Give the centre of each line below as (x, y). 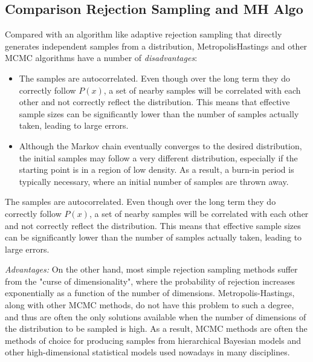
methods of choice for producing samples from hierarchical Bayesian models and (153, 340)
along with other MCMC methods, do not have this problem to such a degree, (150, 305)
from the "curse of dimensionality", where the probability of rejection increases (150, 281)
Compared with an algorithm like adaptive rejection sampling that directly (144, 34)
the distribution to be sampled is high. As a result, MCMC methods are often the (156, 328)
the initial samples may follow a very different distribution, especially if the (158, 157)
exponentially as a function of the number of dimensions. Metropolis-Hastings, (150, 293)
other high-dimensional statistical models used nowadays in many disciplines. (147, 352)
